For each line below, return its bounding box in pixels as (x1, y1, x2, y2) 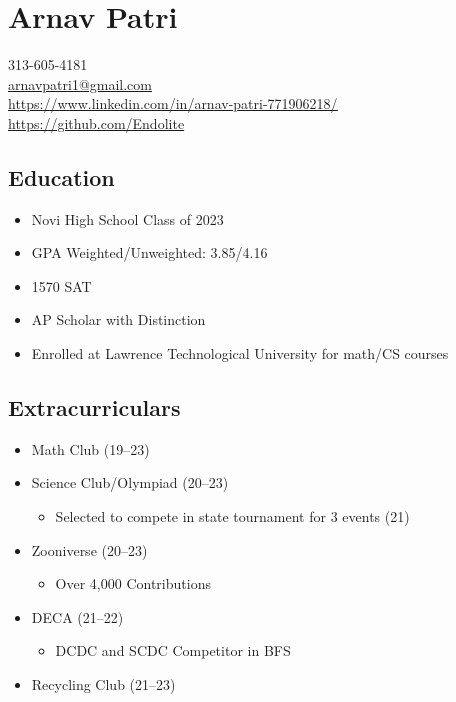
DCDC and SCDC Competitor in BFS (55, 640, 291, 661)
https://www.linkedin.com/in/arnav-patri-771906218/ (8, 93, 338, 114)
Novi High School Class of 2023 (31, 208, 224, 229)
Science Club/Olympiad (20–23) (31, 472, 229, 493)
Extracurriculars (8, 392, 181, 423)
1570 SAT (31, 275, 92, 296)
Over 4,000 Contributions (55, 573, 211, 594)
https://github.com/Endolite (8, 112, 185, 133)
